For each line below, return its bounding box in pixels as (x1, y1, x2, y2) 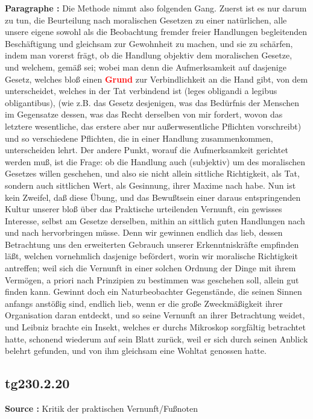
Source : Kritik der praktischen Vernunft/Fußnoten (5, 402, 198, 415)
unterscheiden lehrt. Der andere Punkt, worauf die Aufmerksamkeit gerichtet (5, 143, 288, 156)
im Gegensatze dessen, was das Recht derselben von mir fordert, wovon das (5, 108, 283, 121)
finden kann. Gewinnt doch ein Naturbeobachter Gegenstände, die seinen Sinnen (5, 285, 302, 298)
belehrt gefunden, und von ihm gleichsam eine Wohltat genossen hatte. (5, 344, 267, 357)
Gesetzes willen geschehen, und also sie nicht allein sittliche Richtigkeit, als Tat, (5, 167, 300, 180)
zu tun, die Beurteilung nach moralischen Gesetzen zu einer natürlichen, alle (5, 13, 287, 26)
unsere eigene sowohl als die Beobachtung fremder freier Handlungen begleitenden (5, 25, 308, 38)
